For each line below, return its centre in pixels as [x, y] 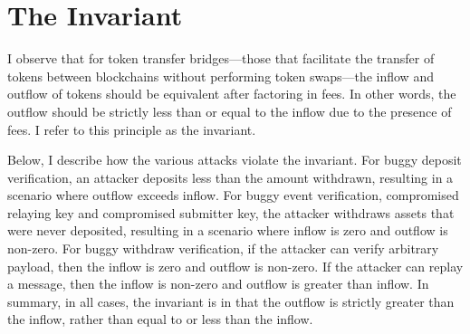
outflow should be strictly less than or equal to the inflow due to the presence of [230, 111]
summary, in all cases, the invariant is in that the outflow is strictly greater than [231, 301]
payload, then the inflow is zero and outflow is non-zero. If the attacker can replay [235, 266]
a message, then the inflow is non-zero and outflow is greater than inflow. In [218, 284]
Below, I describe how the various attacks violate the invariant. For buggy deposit [235, 160]
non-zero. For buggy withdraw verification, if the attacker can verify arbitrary [223, 248]
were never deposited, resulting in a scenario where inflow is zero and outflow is [228, 230]
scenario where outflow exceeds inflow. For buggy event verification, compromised [233, 195]
